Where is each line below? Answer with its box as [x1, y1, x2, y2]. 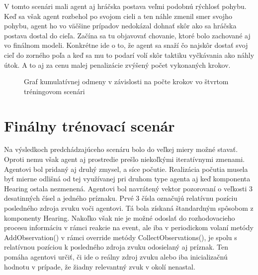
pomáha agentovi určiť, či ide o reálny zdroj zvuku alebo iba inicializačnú [4, 252, 228, 262]
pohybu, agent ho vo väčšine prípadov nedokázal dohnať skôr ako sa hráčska [4, 20, 237, 31]
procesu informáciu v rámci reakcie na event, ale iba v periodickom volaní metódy [4, 222, 254, 233]
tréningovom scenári [24, 86, 85, 96]
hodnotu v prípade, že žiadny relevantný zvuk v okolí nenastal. [4, 261, 195, 272]
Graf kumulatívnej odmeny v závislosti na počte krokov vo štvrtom [24, 76, 229, 87]
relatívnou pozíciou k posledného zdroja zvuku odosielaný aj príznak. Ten [4, 242, 229, 252]
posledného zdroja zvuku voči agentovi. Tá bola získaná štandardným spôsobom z [4, 203, 254, 213]
